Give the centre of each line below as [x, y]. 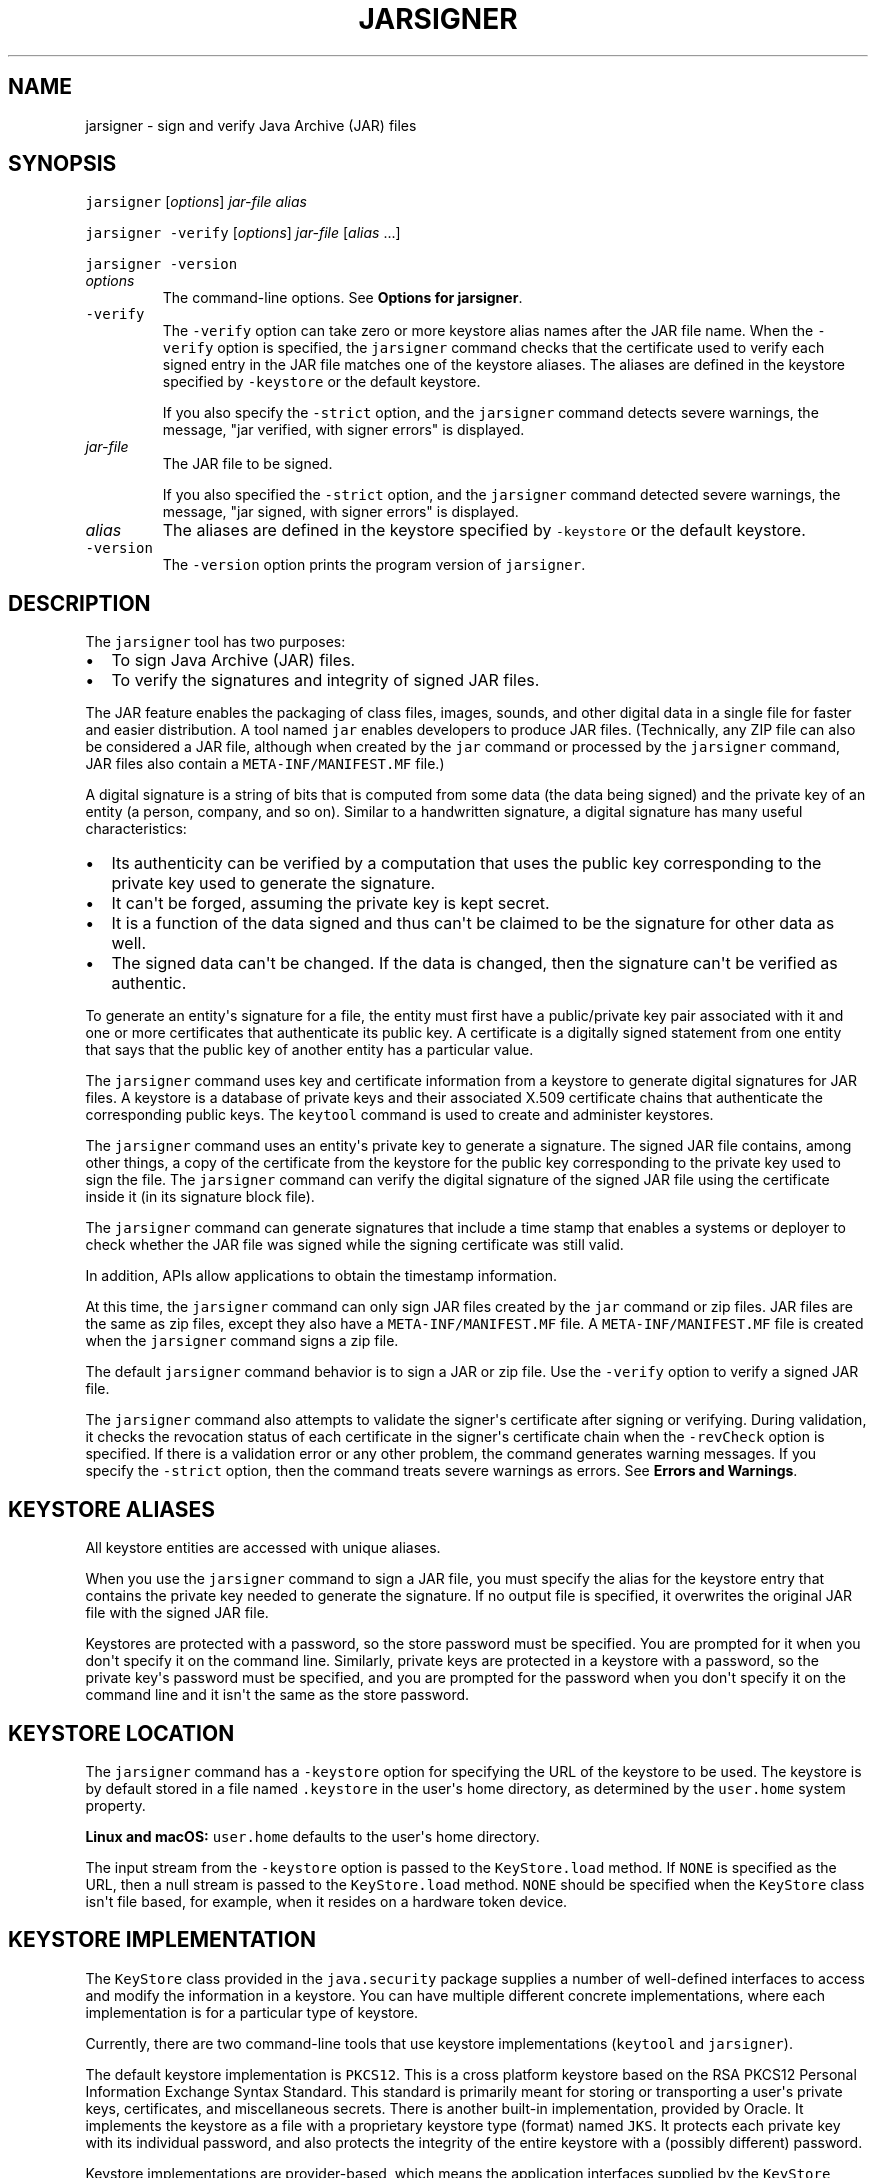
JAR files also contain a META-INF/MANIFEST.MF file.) [265, 764]
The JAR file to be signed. [247, 464]
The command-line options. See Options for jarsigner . [342, 298]
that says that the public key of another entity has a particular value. [309, 1050]
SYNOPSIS [62, 164]
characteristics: [136, 829]
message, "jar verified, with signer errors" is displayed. [343, 430]
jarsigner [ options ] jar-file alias [196, 202]
